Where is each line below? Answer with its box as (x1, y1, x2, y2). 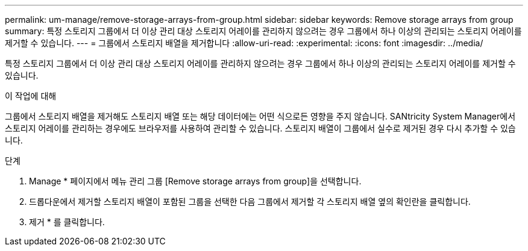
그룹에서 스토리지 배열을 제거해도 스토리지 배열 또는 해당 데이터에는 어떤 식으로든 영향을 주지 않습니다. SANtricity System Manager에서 (5, 111, 516, 121)
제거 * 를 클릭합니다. (29, 217, 105, 227)
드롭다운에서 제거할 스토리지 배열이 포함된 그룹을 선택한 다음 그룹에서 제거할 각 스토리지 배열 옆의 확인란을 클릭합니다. (29, 196, 471, 207)
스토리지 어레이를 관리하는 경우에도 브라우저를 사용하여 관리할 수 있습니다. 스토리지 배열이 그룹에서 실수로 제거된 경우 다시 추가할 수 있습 (5, 123, 516, 133)
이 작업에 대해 (5, 91, 57, 101)
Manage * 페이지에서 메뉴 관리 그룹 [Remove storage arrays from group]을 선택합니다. (29, 176, 362, 186)
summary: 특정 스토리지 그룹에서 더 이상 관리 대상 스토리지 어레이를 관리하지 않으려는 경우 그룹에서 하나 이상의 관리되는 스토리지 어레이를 (5, 26, 522, 36)
